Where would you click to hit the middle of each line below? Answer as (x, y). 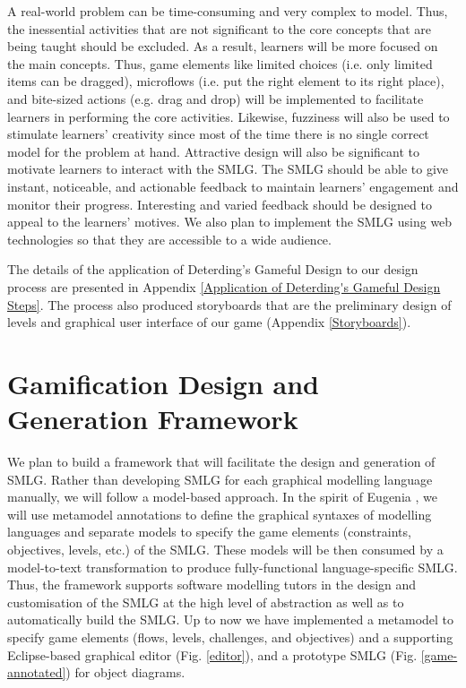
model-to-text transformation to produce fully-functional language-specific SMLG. (233, 567)
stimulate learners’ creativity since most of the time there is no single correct (218, 134)
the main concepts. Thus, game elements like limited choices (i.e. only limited (220, 63)
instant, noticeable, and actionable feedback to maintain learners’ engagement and (233, 186)
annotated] (37, 672)
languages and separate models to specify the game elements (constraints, (209, 532)
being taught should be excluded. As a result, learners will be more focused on (223, 46)
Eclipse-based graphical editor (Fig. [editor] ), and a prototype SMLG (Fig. (212, 654)
